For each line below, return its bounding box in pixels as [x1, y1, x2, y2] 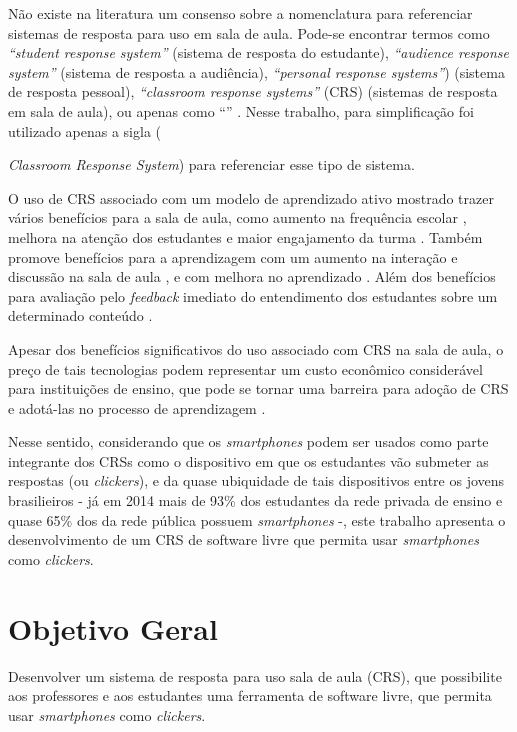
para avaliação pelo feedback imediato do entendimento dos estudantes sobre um [8, 285, 498, 306]
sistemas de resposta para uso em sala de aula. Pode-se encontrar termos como [8, 22, 490, 43]
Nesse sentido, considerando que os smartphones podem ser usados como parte [8, 431, 489, 452]
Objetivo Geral [8, 607, 218, 648]
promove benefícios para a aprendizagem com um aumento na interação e [8, 246, 458, 267]
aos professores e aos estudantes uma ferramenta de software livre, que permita [8, 685, 492, 706]
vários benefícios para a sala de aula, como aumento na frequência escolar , [8, 207, 467, 228]
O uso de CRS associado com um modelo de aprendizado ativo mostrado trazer [8, 187, 494, 208]
